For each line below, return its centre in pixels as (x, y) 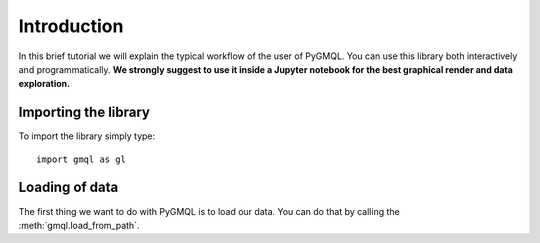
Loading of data (68, 187)
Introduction (71, 26)
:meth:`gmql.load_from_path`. (79, 225)
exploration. (44, 84)
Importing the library (84, 112)
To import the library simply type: (87, 136)
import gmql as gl (81, 159)
